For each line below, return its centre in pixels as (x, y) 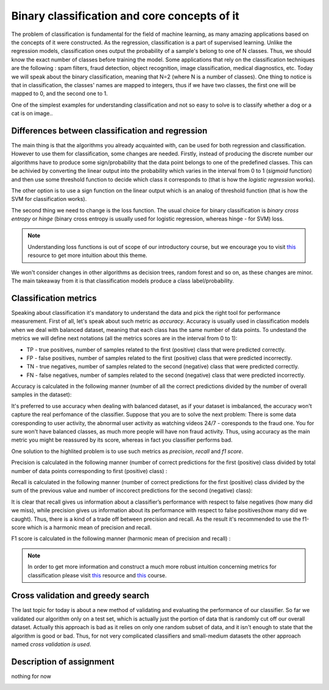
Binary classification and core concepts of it (126, 16)
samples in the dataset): (41, 395)
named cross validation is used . (51, 644)
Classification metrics (54, 298)
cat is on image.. (32, 113)
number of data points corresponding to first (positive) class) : (89, 471)
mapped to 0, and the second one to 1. (59, 94)
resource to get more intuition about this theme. (87, 255)
